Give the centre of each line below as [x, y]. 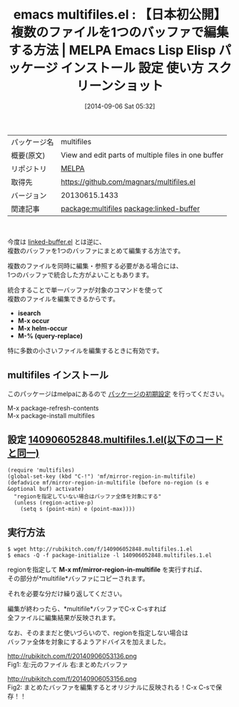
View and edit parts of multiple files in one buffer [142, 155]
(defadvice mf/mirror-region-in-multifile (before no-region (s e [108, 482]
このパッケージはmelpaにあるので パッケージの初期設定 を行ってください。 [118, 394]
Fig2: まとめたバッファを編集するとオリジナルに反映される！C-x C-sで [112, 687]
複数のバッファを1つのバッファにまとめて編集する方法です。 [96, 250]
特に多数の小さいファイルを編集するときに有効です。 [85, 350]
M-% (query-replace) [50, 335]
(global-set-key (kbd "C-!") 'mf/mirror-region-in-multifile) [102, 476]
